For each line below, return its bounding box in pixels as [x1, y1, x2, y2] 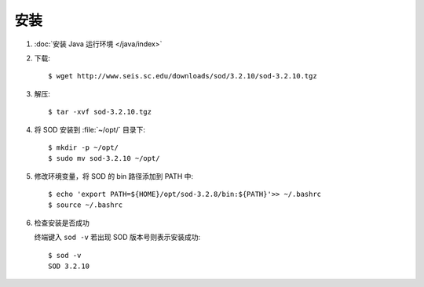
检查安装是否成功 [34, 218, 90, 227]
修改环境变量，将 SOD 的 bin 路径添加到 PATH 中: [34, 171, 194, 180]
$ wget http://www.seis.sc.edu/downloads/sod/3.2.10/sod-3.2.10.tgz [48, 71, 317, 81]
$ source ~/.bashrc [48, 201, 123, 209]
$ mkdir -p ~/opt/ [48, 143, 119, 152]
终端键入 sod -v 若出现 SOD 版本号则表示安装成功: [34, 232, 201, 242]
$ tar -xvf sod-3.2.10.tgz [48, 107, 152, 117]
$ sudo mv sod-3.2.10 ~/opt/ [48, 154, 160, 163]
